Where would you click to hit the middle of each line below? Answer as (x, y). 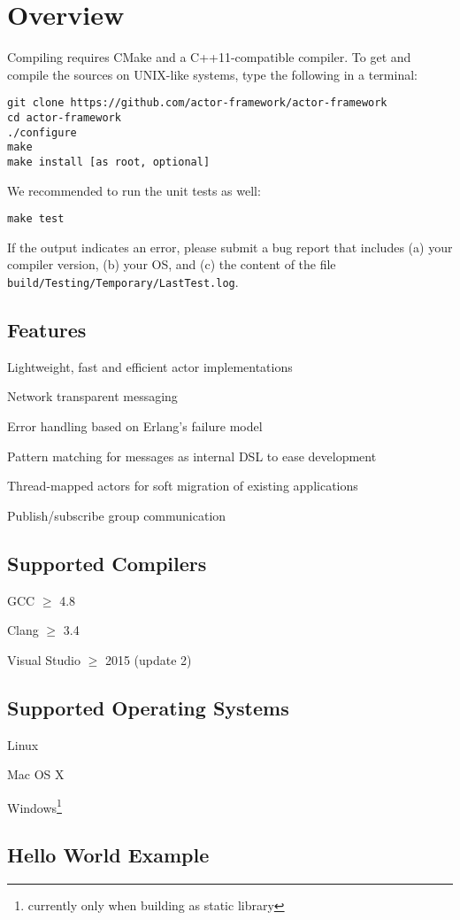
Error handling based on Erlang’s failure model (135, 426)
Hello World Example (108, 855)
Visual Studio (44, 659)
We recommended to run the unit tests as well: (134, 190)
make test (36, 219)
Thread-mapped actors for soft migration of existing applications (183, 486)
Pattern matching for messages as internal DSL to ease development (192, 456)
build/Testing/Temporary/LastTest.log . (123, 282)
